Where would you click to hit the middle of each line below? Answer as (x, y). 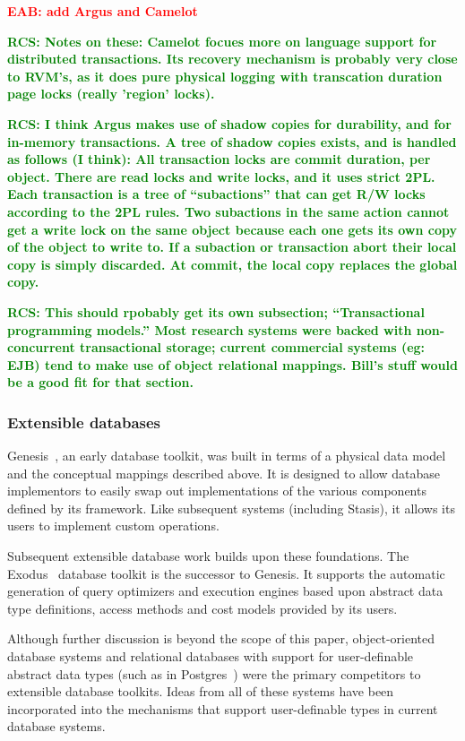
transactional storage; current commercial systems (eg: (253, 347)
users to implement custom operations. (113, 526)
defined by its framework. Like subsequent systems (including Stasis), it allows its (231, 508)
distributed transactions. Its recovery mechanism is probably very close (232, 59)
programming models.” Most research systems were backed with (210, 329)
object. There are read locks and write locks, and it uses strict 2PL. (221, 176)
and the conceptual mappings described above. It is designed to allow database (224, 473)
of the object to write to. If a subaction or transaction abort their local (232, 247)
